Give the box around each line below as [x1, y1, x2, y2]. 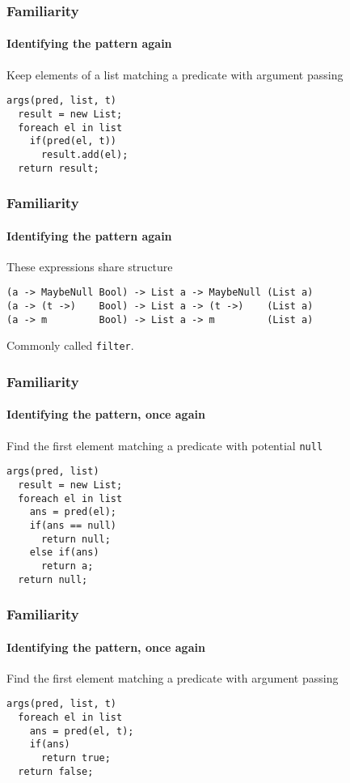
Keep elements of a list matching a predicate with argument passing [6, 66, 344, 83]
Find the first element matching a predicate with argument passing [6, 669, 339, 686]
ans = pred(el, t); [29, 725, 134, 737]
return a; [40, 560, 94, 572]
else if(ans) [29, 547, 99, 559]
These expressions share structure [6, 257, 173, 274]
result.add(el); [40, 148, 129, 160]
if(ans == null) [29, 519, 117, 531]
